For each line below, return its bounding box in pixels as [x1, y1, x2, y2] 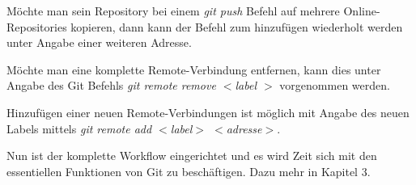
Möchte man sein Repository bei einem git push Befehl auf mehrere [6, 2, 340, 19]
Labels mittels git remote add [6, 120, 152, 137]
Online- [343, 2, 380, 19]
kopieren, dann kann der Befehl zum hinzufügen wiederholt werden [70, 18, 403, 35]
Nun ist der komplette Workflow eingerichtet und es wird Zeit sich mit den [6, 147, 377, 164]
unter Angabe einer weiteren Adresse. [6, 34, 192, 51]
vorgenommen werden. [279, 77, 390, 94]
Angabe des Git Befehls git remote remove [6, 77, 216, 94]
